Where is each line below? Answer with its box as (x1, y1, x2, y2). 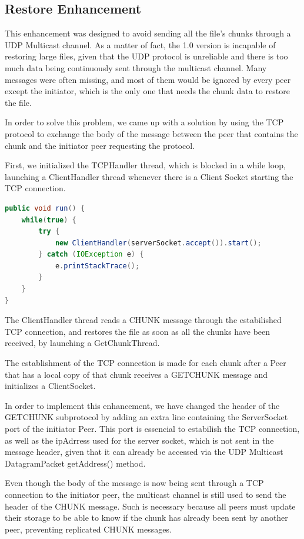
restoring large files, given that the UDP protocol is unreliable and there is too (5, 50, 288, 62)
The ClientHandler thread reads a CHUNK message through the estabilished (5, 314, 282, 326)
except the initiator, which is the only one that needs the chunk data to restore (5, 85, 290, 97)
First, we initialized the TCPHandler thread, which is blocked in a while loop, (5, 159, 286, 171)
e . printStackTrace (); (55, 261, 140, 270)
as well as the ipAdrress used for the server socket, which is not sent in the (5, 434, 274, 446)
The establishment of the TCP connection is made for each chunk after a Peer (5, 357, 286, 369)
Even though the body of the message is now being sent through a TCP (5, 477, 264, 489)
